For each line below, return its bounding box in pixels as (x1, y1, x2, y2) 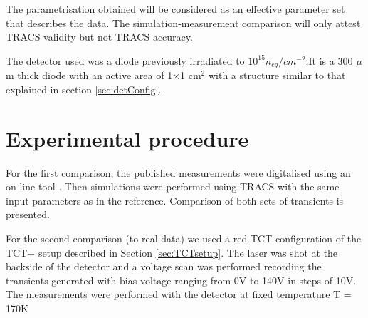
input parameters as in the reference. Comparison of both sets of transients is (6, 193, 344, 207)
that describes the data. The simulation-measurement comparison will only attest (6, 15, 361, 30)
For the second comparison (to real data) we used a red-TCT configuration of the (6, 230, 362, 245)
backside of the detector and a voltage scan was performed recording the (6, 259, 322, 274)
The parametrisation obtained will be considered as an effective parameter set (6, 1, 345, 16)
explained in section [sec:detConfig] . (6, 81, 162, 96)
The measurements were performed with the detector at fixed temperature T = (6, 287, 352, 302)
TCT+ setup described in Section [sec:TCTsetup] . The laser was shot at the (6, 245, 338, 260)
